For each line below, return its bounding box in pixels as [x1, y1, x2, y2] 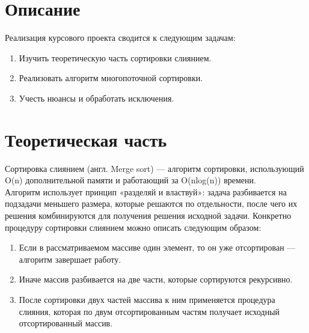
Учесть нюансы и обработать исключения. [19, 91, 174, 104]
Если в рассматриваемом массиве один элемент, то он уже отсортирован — [19, 241, 296, 254]
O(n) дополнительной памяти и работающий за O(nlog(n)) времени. [5, 174, 256, 186]
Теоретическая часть [5, 127, 167, 151]
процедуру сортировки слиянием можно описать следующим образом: [5, 221, 262, 233]
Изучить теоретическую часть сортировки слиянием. [19, 51, 212, 64]
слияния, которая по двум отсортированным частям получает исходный [19, 305, 280, 317]
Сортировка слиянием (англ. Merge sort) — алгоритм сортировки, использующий [5, 162, 304, 174]
